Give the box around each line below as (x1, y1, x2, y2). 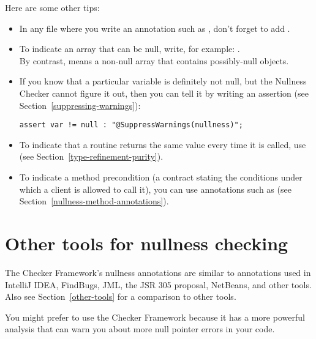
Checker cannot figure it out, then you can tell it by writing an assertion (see (19, 86, 309, 99)
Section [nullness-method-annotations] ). (19, 195, 169, 207)
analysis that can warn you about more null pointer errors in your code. (5, 322, 275, 335)
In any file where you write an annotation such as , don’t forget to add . (19, 21, 290, 34)
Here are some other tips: (5, 1, 100, 13)
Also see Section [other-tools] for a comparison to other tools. (5, 290, 236, 303)
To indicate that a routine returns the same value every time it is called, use (19, 138, 306, 151)
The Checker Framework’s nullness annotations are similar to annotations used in (5, 266, 311, 278)
